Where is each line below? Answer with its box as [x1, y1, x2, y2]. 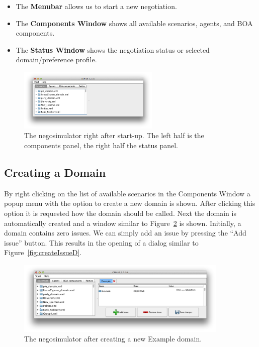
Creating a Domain [4, 165, 106, 180]
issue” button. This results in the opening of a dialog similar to [4, 237, 199, 248]
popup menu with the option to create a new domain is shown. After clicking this [4, 198, 255, 208]
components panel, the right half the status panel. [24, 140, 178, 151]
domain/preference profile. [16, 54, 97, 65]
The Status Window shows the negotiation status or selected [16, 44, 210, 55]
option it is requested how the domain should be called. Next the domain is [4, 208, 236, 218]
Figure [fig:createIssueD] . [4, 247, 82, 258]
